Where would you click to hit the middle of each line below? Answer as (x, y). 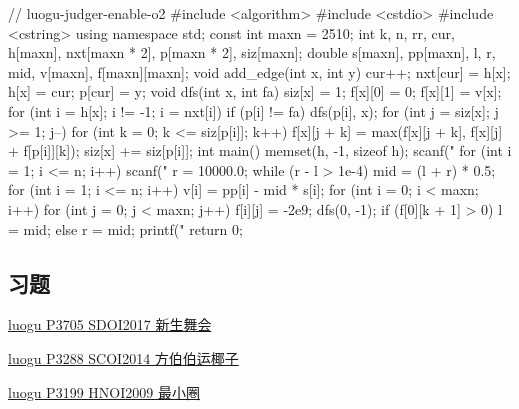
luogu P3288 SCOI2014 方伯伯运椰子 (123, 357)
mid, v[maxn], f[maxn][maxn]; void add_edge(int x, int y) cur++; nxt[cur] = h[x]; (259, 71)
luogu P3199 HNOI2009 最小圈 (104, 391)
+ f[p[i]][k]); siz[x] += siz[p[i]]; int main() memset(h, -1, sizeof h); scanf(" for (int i (260, 150)
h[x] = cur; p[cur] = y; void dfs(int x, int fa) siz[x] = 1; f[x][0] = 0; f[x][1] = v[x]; (255, 91)
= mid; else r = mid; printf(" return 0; (125, 228)
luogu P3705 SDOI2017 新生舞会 (110, 324)
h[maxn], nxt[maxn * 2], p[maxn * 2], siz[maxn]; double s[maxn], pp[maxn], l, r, (252, 52)
